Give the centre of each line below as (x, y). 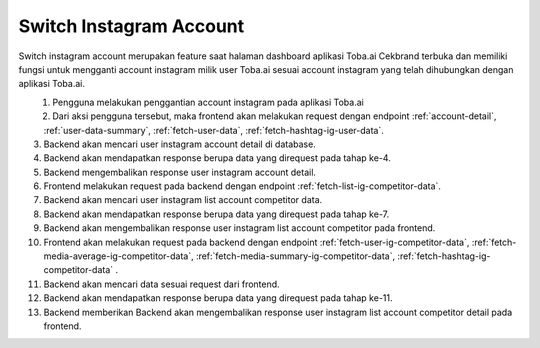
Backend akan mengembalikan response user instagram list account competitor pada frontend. (239, 228)
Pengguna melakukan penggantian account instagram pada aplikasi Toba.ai (208, 102)
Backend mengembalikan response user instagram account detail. (180, 172)
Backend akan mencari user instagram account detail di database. (180, 144)
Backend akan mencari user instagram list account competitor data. (183, 200)
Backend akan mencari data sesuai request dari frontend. (161, 284)
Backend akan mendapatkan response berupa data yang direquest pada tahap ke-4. (217, 158)
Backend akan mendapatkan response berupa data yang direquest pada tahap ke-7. (216, 214)
